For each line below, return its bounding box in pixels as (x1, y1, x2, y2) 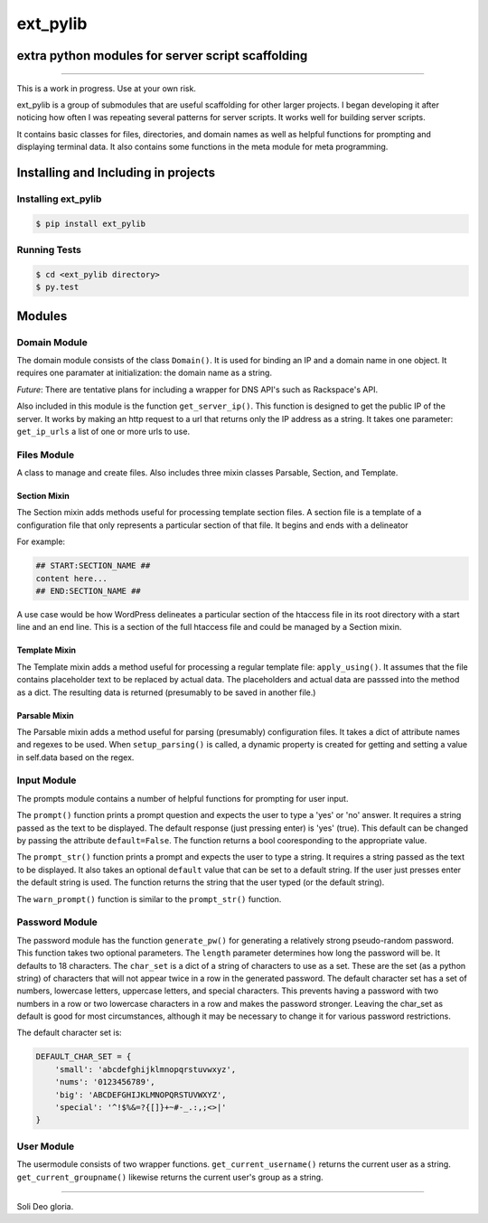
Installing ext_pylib (16, 193, 102, 205)
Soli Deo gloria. (16, 1200, 74, 1211)
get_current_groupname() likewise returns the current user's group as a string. (16, 1171, 324, 1182)
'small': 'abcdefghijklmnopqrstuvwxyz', (54, 1064, 237, 1075)
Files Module (16, 448, 75, 461)
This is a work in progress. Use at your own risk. (16, 82, 196, 94)
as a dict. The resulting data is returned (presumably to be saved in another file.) (16, 687, 316, 698)
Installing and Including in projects (16, 165, 216, 180)
